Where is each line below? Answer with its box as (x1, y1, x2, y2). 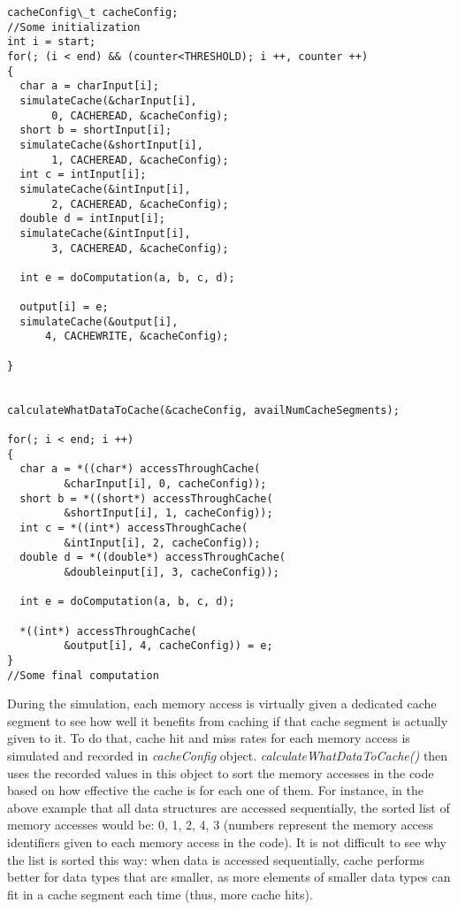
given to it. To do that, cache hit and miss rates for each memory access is (7, 729, 410, 747)
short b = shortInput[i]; (19, 124, 172, 137)
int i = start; (7, 35, 96, 49)
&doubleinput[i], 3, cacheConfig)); (64, 565, 279, 578)
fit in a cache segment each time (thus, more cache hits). (7, 884, 313, 903)
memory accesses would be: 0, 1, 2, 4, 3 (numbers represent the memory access (7, 815, 434, 834)
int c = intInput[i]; (19, 168, 147, 181)
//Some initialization (7, 20, 141, 34)
